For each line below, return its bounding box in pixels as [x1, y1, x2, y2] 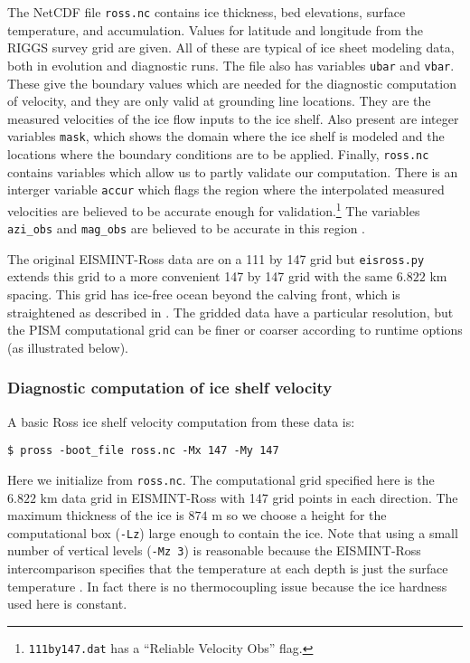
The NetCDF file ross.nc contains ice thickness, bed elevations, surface [7, 3, 406, 21]
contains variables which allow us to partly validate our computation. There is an [7, 162, 458, 181]
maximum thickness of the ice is [7, 506, 184, 525]
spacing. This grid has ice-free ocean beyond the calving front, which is [7, 285, 400, 303]
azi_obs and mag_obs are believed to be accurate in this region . [7, 219, 366, 238]
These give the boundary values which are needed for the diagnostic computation [7, 73, 456, 92]
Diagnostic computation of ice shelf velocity [7, 376, 333, 399]
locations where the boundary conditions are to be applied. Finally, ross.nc [7, 144, 429, 163]
